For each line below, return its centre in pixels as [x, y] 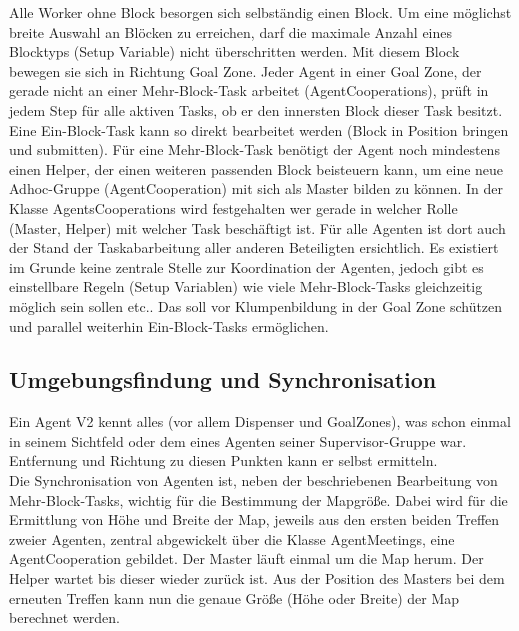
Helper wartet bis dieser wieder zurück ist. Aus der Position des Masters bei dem [257, 578]
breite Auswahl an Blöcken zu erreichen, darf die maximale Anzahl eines [231, 31]
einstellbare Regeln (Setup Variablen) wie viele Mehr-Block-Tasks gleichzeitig [246, 286]
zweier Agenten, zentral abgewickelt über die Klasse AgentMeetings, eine [232, 538]
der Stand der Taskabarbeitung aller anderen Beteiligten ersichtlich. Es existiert [254, 247]
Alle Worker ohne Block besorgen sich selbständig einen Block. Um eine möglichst [260, 12]
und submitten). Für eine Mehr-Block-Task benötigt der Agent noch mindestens [254, 149]
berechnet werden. [64, 617]
